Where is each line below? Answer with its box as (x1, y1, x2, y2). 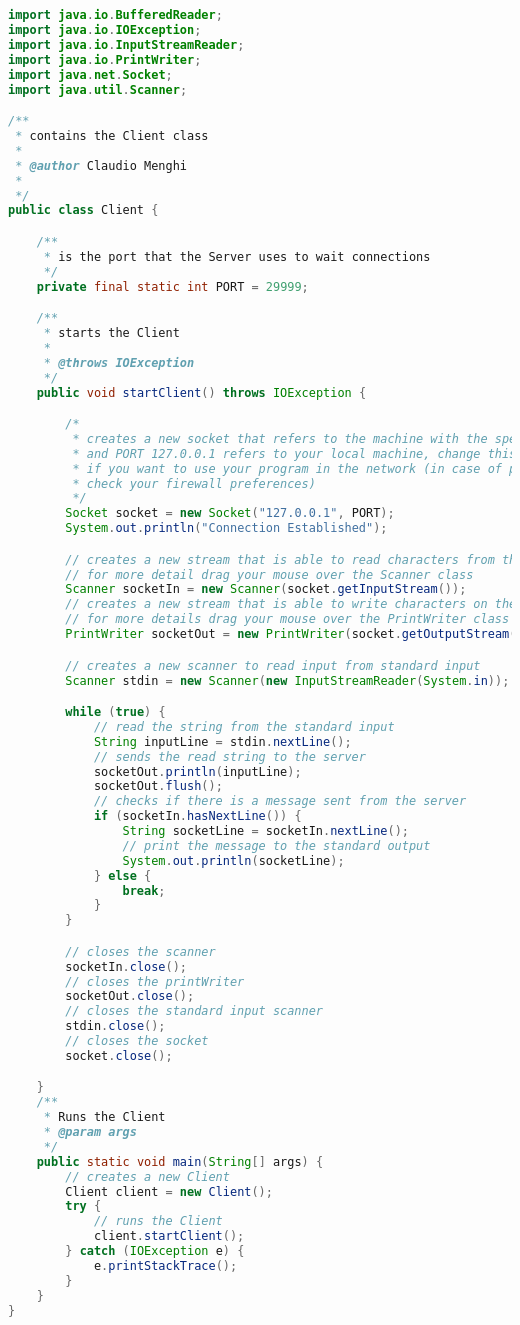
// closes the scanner (65, 944, 216, 959)
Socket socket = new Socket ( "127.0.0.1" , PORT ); (65, 506, 395, 521)
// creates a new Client (65, 1169, 230, 1184)
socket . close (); (65, 1048, 173, 1063)
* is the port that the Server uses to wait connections (43, 249, 431, 264)
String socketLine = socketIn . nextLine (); (122, 824, 409, 839)
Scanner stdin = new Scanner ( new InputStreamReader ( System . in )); (65, 673, 510, 688)
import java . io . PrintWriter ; (8, 52, 202, 67)
